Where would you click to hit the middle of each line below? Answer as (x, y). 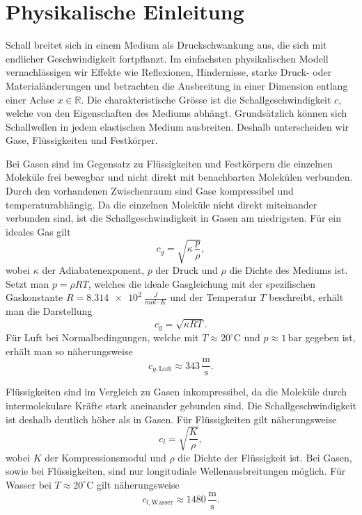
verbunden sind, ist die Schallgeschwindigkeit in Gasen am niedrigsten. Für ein (173, 218)
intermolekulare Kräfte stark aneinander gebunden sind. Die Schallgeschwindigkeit (181, 406)
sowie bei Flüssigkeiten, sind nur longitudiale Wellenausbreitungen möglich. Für (176, 471)
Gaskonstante (34, 297)
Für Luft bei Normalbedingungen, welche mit (102, 337)
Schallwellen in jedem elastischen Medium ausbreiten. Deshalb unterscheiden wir (178, 126)
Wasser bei (29, 484)
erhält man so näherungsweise (69, 351)
